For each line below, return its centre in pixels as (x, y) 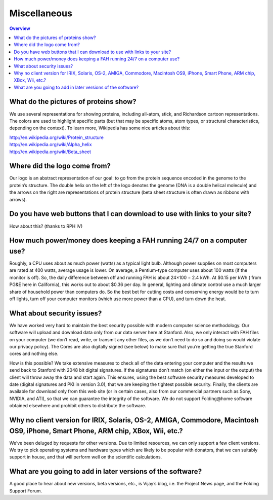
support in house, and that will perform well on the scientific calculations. (86, 457)
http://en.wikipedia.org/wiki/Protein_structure (56, 137)
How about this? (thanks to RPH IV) (46, 226)
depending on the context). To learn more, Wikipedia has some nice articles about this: (100, 128)
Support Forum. (26, 491)
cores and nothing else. (34, 354)
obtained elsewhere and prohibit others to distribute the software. (78, 406)
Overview (20, 28)
